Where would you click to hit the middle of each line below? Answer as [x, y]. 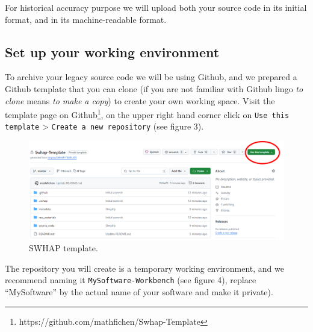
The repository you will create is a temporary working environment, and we [144, 268]
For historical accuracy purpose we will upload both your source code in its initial [156, 7]
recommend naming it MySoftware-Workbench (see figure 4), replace [131, 280]
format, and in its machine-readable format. [86, 19]
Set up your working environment [112, 52]
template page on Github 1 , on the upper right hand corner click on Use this [147, 114]
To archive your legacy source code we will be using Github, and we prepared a [151, 77]
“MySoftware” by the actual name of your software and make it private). [139, 292]
